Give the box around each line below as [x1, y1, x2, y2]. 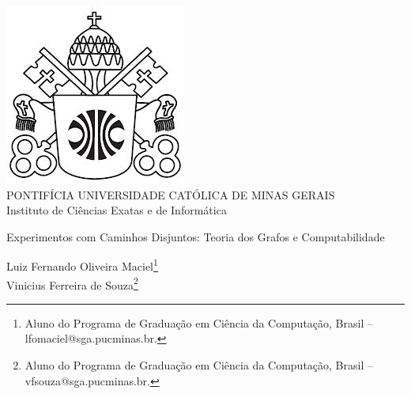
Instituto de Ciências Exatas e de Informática [6, 202, 227, 218]
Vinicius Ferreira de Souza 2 [6, 274, 138, 293]
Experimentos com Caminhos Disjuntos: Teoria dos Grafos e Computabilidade [6, 228, 385, 244]
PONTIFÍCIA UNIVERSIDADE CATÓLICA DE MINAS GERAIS [6, 186, 335, 203]
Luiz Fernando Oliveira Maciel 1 [6, 256, 158, 275]
